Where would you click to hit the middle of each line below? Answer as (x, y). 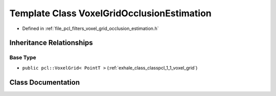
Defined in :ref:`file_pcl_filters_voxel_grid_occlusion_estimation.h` (90, 28)
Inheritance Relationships (51, 43)
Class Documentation (45, 82)
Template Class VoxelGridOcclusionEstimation (110, 13)
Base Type (23, 57)
